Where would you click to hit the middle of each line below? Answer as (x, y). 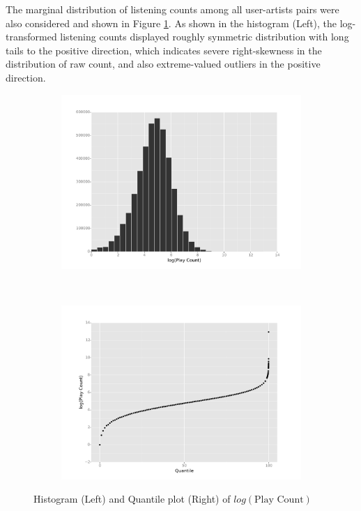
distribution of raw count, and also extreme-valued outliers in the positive (163, 64)
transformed (31, 37)
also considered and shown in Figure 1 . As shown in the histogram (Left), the (171, 23)
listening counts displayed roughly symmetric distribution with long (205, 37)
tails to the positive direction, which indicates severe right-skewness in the (164, 50)
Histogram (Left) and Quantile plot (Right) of (132, 499)
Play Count (279, 500)
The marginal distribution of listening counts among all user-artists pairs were (172, 9)
